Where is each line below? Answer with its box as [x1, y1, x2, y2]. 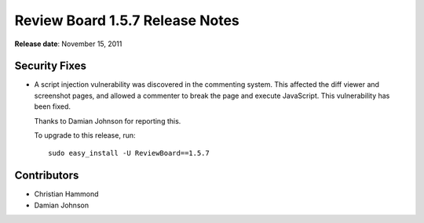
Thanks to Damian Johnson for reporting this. [34, 116, 181, 125]
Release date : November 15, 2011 [14, 39, 122, 49]
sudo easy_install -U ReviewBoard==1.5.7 [48, 149, 210, 158]
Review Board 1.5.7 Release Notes [14, 12, 239, 29]
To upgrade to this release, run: [34, 131, 136, 140]
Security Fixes [14, 59, 86, 73]
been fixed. [34, 102, 71, 111]
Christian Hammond [34, 189, 99, 199]
